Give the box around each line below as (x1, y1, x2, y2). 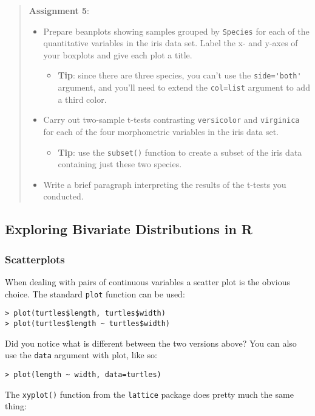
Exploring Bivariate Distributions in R (5, 220, 252, 238)
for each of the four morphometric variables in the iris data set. (43, 125, 279, 137)
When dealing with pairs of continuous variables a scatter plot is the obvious (5, 276, 290, 288)
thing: (5, 400, 27, 412)
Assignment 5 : (29, 4, 90, 16)
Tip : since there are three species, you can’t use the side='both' (58, 69, 302, 81)
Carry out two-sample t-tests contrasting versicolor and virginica (43, 113, 300, 126)
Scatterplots (5, 251, 65, 266)
